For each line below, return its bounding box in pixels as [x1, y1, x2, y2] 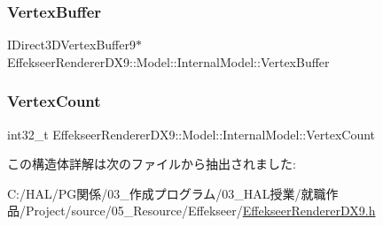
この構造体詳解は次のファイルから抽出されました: [7, 154, 296, 173]
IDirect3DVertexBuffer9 [7, 35, 136, 54]
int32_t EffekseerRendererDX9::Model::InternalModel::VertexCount [7, 124, 376, 143]
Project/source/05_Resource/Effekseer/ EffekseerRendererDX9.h [25, 201, 376, 220]
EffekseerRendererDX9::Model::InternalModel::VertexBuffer [7, 52, 330, 71]
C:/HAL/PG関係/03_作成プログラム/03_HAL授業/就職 [7, 184, 326, 202]
